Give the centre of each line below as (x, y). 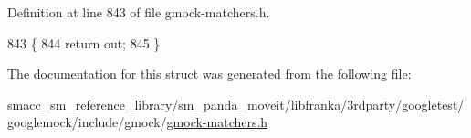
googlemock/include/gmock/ (87, 122)
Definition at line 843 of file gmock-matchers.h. (139, 12)
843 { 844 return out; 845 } (84, 42)
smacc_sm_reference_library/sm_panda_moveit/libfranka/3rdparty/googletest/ (236, 104)
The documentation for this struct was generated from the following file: (209, 74)
